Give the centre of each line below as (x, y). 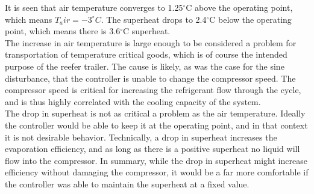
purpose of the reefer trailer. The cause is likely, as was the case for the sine (145, 66)
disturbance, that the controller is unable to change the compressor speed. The (150, 78)
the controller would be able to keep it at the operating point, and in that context (156, 125)
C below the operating (250, 19)
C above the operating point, (239, 7)
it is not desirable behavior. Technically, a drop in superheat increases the (141, 137)
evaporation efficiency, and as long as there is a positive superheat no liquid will (152, 149)
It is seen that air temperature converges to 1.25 (94, 7)
